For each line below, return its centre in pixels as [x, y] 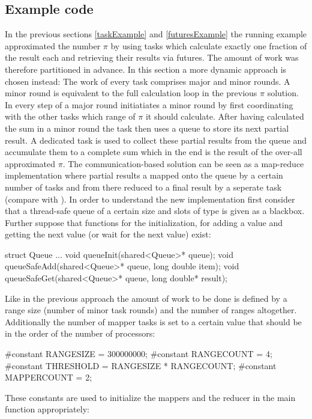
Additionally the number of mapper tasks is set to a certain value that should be [153, 321]
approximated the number [53, 45]
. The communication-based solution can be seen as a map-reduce [183, 163]
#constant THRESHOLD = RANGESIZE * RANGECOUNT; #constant [141, 365]
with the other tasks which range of [70, 116]
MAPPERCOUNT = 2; [49, 377]
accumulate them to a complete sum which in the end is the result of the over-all [154, 152]
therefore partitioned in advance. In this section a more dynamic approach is [146, 69]
